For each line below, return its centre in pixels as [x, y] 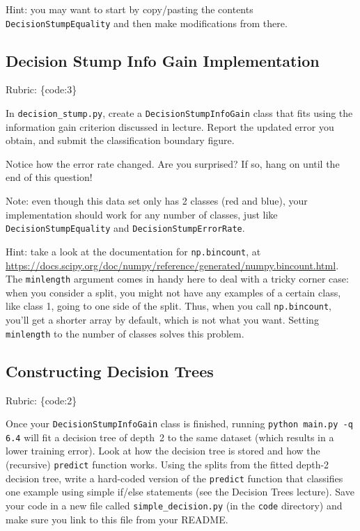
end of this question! [49, 177]
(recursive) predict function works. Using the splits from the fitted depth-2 [167, 465]
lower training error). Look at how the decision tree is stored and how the [163, 451]
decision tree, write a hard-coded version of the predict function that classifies [174, 478]
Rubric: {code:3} [41, 89]
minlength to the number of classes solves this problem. [125, 333]
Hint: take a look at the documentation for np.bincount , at [133, 251]
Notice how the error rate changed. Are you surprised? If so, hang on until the [173, 163]
